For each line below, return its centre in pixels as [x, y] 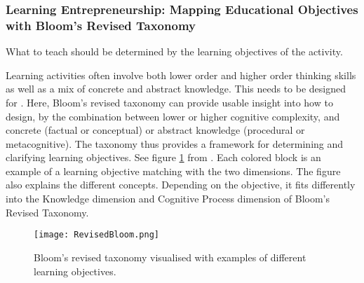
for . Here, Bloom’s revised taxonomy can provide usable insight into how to [169, 102]
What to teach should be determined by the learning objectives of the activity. [174, 51]
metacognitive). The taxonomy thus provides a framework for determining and [175, 143]
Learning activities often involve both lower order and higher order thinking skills [181, 75]
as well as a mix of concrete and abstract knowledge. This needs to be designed [176, 89]
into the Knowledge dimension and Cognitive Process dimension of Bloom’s [168, 199]
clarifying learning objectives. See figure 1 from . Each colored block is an [163, 157]
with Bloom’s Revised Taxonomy [101, 25]
